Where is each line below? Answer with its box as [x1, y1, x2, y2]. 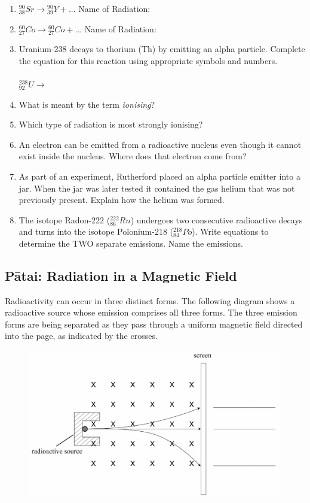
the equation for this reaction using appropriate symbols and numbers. [19, 54, 278, 66]
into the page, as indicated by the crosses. [5, 329, 158, 342]
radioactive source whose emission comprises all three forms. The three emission [5, 306, 297, 319]
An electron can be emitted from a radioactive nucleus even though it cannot [19, 138, 302, 150]
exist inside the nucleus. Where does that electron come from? [19, 150, 247, 162]
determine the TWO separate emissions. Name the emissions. [19, 237, 243, 249]
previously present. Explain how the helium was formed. [19, 193, 225, 206]
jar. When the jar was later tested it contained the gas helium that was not [19, 181, 295, 194]
